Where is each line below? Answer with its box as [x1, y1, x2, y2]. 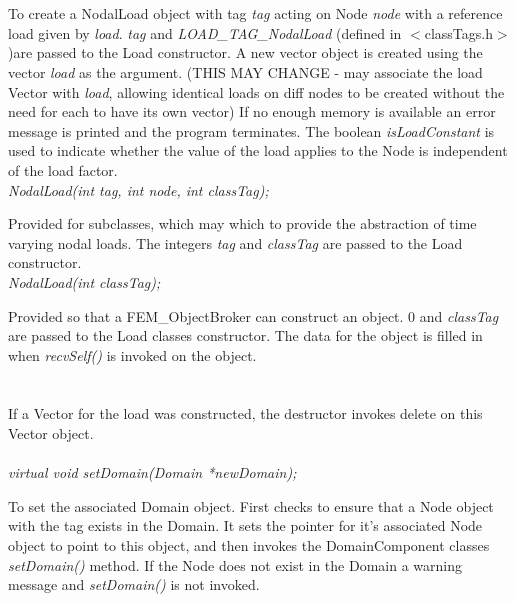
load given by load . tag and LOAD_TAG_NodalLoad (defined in [8, 22, 402, 43]
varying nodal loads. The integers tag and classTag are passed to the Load [8, 232, 463, 253]
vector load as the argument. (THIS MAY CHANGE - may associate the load [8, 61, 483, 82]
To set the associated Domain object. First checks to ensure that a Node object [8, 495, 494, 516]
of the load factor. [8, 159, 118, 180]
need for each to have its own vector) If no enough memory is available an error [8, 101, 496, 122]
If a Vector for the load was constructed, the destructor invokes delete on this [8, 403, 483, 424]
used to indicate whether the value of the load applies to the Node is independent [8, 140, 508, 161]
